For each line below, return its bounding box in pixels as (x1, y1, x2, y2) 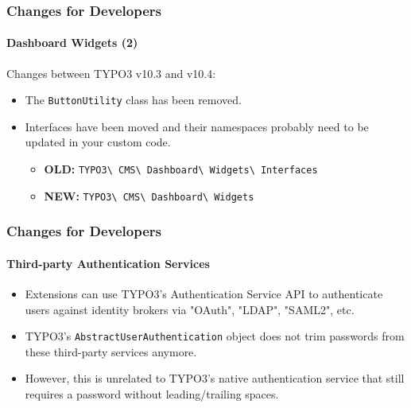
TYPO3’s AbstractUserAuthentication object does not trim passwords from (25, 328, 405, 344)
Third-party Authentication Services (6, 255, 210, 271)
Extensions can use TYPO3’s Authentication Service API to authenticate (25, 286, 383, 302)
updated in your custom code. (25, 134, 171, 150)
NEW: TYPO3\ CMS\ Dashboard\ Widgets (44, 187, 254, 204)
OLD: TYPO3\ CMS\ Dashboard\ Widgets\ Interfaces (44, 161, 318, 177)
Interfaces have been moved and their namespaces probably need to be (25, 118, 369, 134)
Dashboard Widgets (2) (6, 34, 138, 51)
